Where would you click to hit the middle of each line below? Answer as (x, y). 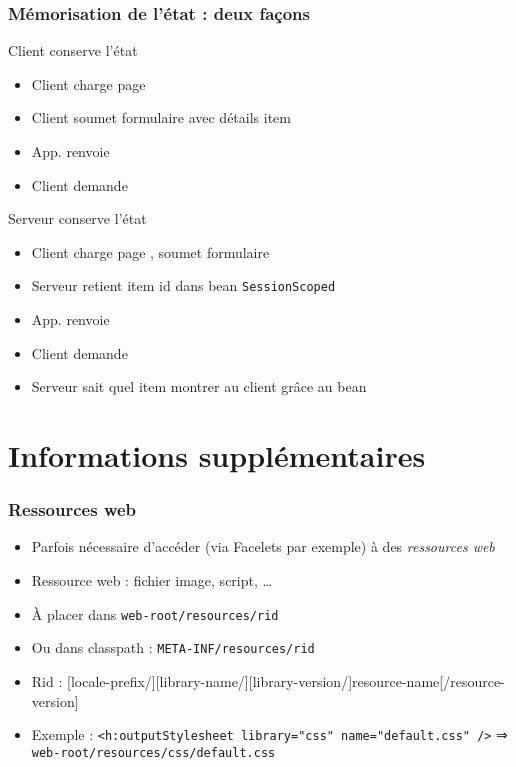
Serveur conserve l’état (77, 218)
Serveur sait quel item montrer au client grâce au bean (199, 386)
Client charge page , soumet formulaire (150, 251)
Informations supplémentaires (217, 455)
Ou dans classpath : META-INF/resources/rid (173, 647)
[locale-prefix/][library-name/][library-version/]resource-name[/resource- (285, 680)
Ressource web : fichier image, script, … (151, 580)
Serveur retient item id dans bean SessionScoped (183, 285)
